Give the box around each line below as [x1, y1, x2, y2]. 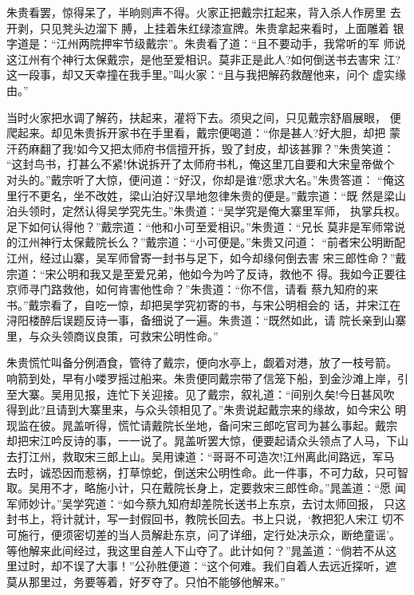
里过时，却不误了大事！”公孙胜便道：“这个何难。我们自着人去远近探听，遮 [6, 558, 397, 574]
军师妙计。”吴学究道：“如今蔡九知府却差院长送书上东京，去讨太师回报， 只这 [6, 495, 406, 511]
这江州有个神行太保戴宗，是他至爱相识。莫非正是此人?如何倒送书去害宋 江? [6, 50, 400, 67]
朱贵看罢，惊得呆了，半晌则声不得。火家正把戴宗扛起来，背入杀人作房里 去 [6, 4, 401, 20]
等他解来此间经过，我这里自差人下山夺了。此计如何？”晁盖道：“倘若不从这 [6, 542, 397, 558]
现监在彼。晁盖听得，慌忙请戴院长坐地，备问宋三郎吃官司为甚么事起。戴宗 [6, 416, 397, 433]
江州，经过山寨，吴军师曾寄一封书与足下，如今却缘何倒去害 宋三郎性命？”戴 [6, 249, 407, 266]
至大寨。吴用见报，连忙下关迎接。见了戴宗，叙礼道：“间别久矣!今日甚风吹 [6, 385, 395, 402]
